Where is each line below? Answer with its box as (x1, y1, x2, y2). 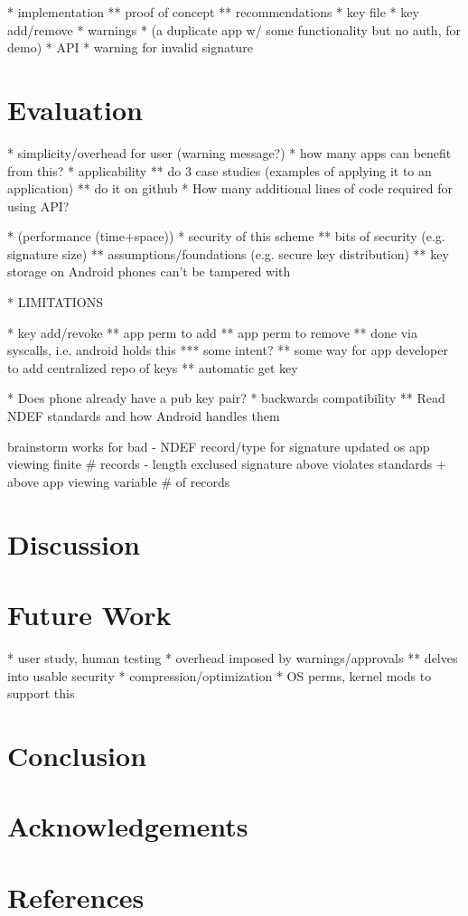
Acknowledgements (7, 808, 248, 845)
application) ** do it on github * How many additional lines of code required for (7, 179, 453, 198)
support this (7, 684, 75, 703)
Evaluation (7, 90, 143, 127)
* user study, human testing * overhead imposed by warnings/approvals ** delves (7, 648, 458, 667)
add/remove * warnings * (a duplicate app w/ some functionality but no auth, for (7, 20, 461, 39)
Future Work (7, 595, 172, 632)
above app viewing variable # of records (7, 472, 230, 491)
